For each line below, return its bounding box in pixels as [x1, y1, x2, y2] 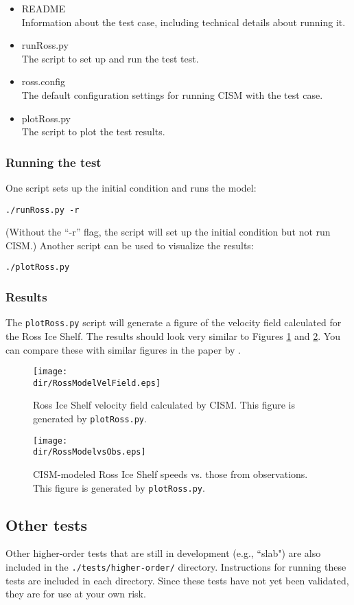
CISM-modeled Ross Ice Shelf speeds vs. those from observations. [33, 467, 308, 481]
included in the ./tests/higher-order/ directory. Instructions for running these [5, 560, 346, 574]
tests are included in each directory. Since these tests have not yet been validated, [5, 573, 349, 587]
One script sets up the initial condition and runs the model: [5, 180, 257, 194]
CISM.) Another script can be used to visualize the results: [5, 238, 254, 252]
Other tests [5, 514, 87, 535]
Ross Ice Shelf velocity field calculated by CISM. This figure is [33, 398, 296, 412]
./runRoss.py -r [5, 205, 80, 215]
